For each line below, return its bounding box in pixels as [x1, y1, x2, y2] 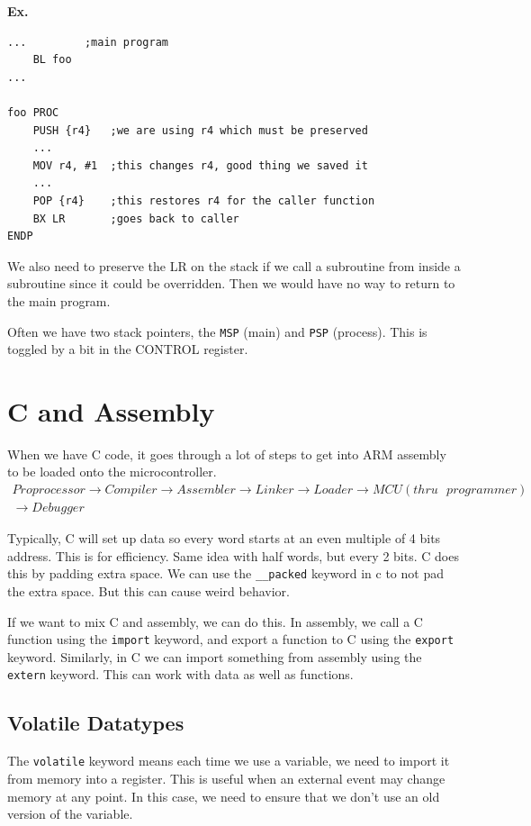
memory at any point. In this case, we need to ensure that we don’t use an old [7, 786, 440, 805]
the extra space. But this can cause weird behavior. [7, 581, 290, 600]
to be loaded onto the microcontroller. [7, 462, 217, 481]
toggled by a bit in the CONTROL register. [7, 340, 248, 359]
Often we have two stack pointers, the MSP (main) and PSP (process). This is [7, 322, 427, 340]
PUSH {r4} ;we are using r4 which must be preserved [32, 123, 368, 137]
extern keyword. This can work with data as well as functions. [7, 665, 354, 684]
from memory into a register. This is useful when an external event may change [7, 768, 445, 787]
